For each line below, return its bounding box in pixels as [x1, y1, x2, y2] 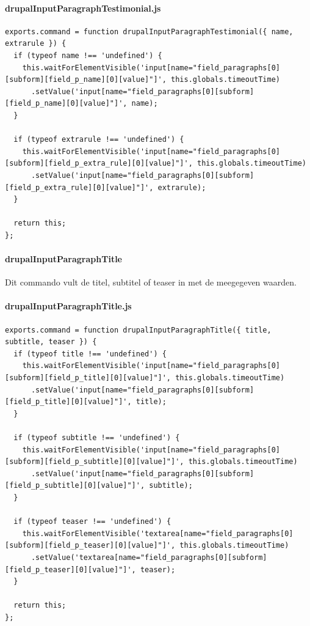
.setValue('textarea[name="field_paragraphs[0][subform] [31, 553, 267, 562]
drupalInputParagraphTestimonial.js [5, 1, 161, 14]
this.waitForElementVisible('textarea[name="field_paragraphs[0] [22, 529, 294, 538]
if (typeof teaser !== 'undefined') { [13, 517, 171, 526]
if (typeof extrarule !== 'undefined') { [13, 135, 184, 144]
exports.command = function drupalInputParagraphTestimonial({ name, [5, 27, 294, 36]
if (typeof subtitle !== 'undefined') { [13, 433, 180, 443]
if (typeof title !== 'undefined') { [13, 349, 167, 358]
